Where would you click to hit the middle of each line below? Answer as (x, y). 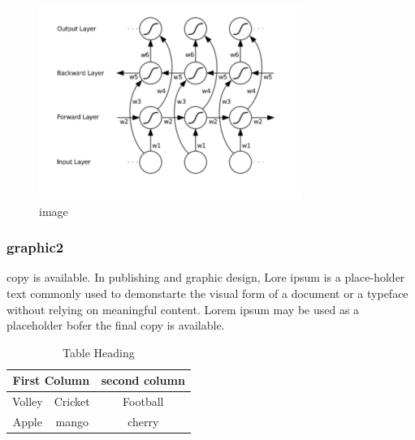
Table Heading (99, 352)
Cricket (72, 401)
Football (143, 401)
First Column (51, 380)
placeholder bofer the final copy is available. (116, 325)
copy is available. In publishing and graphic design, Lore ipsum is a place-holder (206, 277)
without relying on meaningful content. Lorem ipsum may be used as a (183, 309)
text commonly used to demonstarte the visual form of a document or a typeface (207, 293)
